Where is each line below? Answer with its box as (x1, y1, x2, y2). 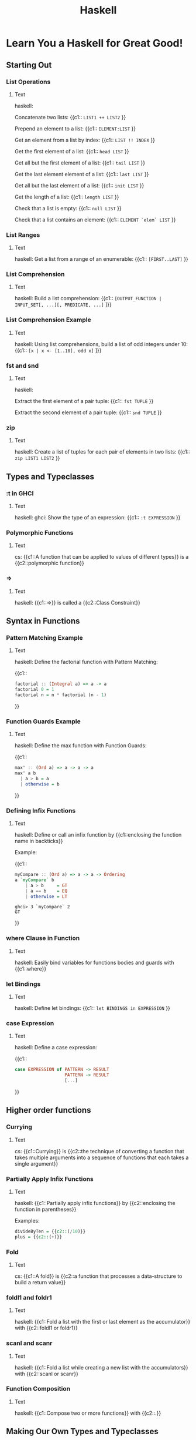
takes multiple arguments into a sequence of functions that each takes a (14, 1154, 189, 1161)
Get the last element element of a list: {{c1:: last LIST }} (14, 170, 149, 177)
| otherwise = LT (25, 894, 68, 899)
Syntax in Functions (6, 616, 80, 626)
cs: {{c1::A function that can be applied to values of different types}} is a (14, 553, 189, 560)
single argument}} (14, 1160, 59, 1167)
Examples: (14, 1217, 40, 1224)
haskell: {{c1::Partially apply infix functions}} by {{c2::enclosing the (14, 1199, 176, 1206)
